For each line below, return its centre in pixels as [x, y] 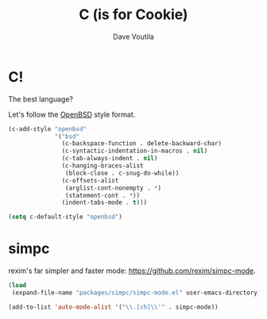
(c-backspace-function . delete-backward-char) [142, 144]
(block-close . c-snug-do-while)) [122, 173]
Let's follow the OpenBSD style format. [72, 114]
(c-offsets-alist [90, 180]
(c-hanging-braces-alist [103, 166]
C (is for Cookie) [133, 15]
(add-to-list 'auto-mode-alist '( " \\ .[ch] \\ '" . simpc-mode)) [113, 307]
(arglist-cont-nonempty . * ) [113, 188]
